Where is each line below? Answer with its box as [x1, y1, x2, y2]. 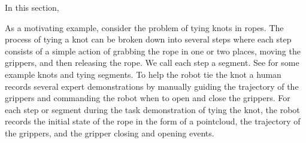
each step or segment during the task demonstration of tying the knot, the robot [5, 103, 300, 115]
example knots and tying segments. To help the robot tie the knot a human [5, 68, 281, 80]
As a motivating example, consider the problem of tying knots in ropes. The [5, 21, 284, 34]
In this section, [5, 1, 59, 13]
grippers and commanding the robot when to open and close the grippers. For [5, 92, 290, 104]
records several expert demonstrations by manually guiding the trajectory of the [5, 80, 299, 92]
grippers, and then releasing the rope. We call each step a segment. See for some [5, 56, 299, 69]
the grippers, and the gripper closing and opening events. [5, 126, 214, 139]
